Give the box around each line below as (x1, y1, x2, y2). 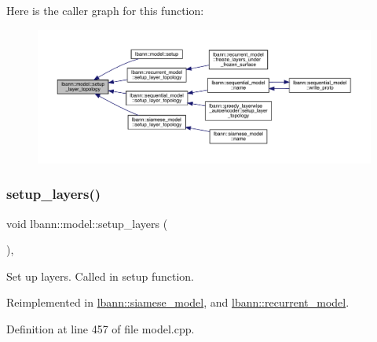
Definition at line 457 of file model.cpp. (6, 320, 195, 336)
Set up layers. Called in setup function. (6, 267, 194, 284)
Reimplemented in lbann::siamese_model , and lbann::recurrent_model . (6, 294, 350, 311)
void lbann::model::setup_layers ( (6, 215, 168, 231)
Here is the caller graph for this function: (6, 2, 204, 18)
